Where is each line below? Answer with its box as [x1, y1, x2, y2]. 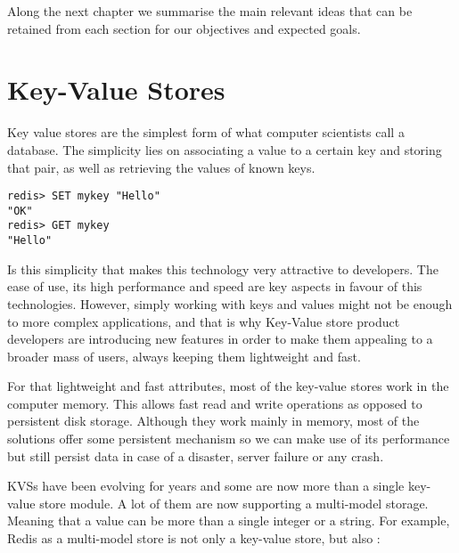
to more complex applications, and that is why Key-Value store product [7, 312, 400, 330]
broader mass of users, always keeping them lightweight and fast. [7, 346, 361, 365]
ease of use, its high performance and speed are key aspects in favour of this [7, 277, 422, 296]
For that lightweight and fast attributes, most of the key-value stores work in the [7, 377, 449, 395]
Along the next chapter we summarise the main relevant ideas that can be [7, 2, 413, 20]
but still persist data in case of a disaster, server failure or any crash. [7, 446, 384, 465]
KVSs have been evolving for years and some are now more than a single [7, 476, 405, 495]
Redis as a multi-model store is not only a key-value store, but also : [7, 529, 381, 548]
